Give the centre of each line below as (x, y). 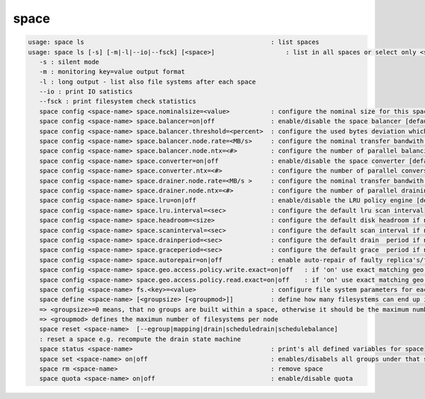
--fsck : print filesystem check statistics (118, 102)
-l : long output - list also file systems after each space (148, 82)
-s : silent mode (69, 62)
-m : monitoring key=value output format (112, 72)
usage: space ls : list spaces (174, 42)
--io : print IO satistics (86, 92)
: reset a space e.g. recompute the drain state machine (140, 339)
